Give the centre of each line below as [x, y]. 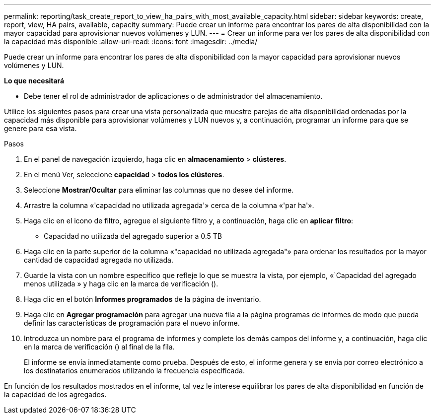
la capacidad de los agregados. [55, 394]
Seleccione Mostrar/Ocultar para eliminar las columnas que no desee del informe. [159, 190]
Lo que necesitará [34, 81]
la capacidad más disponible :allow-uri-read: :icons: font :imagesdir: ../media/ [131, 41]
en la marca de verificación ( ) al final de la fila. [99, 347]
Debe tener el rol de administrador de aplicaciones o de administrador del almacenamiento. [173, 96]
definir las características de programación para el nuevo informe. [132, 323]
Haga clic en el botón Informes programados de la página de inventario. [143, 299]
